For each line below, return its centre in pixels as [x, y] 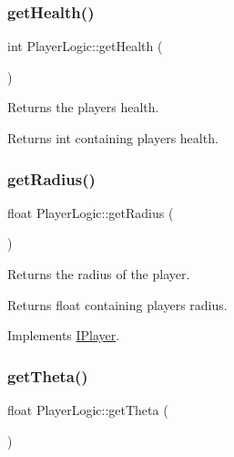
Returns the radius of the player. [99, 274]
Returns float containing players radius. [117, 304]
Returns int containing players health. [113, 138]
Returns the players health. [83, 107]
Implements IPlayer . [64, 335]
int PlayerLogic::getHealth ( [85, 46]
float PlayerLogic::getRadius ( [91, 212]
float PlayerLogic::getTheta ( [88, 410]
